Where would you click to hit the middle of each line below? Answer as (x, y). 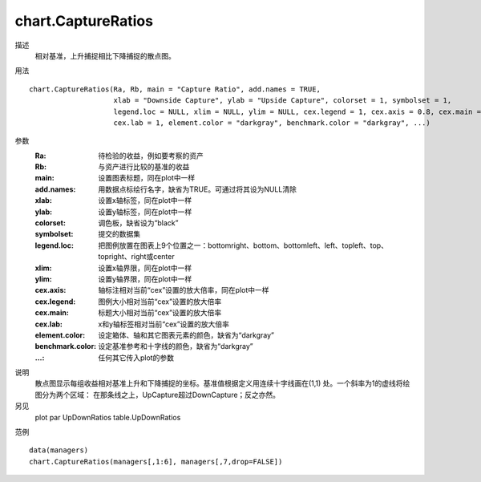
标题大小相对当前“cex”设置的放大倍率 (160, 313)
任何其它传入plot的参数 (136, 358)
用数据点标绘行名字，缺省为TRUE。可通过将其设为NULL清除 (197, 189)
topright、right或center (137, 257)
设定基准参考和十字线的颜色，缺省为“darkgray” (176, 346)
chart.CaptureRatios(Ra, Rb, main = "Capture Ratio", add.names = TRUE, (175, 89)
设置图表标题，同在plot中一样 (147, 178)
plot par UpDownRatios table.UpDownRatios (108, 417)
